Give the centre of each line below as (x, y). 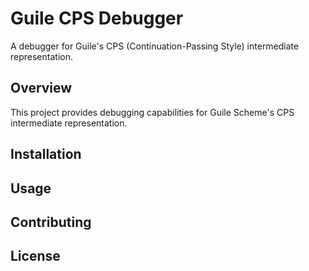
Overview (41, 88)
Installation (46, 154)
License (35, 256)
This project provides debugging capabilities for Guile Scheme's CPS (152, 112)
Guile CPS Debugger (97, 18)
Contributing (51, 222)
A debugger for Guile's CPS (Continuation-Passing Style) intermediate (155, 46)
